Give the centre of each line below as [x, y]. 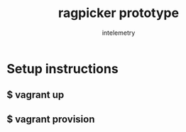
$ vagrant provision [51, 119]
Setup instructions [62, 68]
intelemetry [119, 33]
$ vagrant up [35, 95]
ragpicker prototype [119, 13]
